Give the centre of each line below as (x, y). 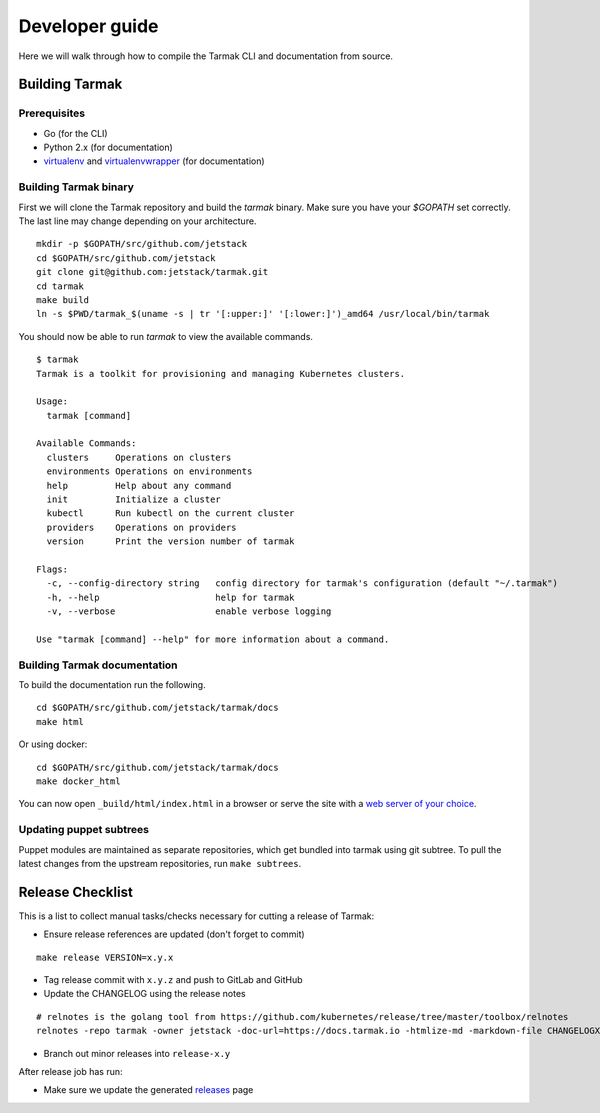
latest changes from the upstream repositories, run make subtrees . (160, 863)
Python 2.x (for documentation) (108, 147)
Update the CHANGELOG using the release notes (144, 994)
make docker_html (78, 781)
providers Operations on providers (141, 527)
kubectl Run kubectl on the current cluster (170, 513)
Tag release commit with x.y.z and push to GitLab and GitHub (173, 980)
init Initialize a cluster (134, 499)
